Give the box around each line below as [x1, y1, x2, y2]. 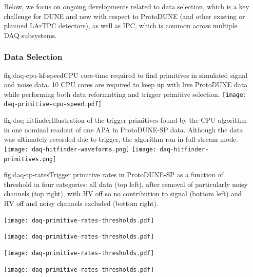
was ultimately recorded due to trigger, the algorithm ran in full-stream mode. [4, 134, 238, 144]
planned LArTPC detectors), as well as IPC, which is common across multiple [4, 20, 238, 31]
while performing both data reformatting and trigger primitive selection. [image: [4, 89, 247, 99]
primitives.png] [4, 155, 57, 163]
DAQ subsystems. [4, 30, 57, 40]
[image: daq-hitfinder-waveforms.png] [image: [4, 146, 156, 153]
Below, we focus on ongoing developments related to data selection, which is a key [4, 1, 249, 11]
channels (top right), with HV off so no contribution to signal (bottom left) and [4, 188, 242, 199]
